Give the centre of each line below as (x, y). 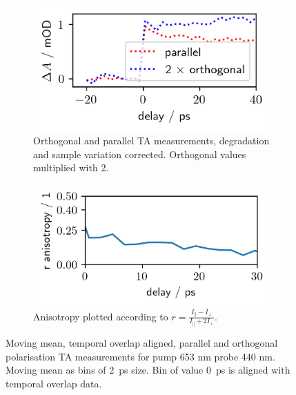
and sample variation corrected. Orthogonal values (140, 154)
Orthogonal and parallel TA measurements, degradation (151, 141)
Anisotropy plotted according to (101, 316)
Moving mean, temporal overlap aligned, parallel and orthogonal (142, 343)
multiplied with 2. (71, 167)
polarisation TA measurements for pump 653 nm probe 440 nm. (140, 356)
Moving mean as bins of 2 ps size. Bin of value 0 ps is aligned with (148, 370)
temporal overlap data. (54, 383)
